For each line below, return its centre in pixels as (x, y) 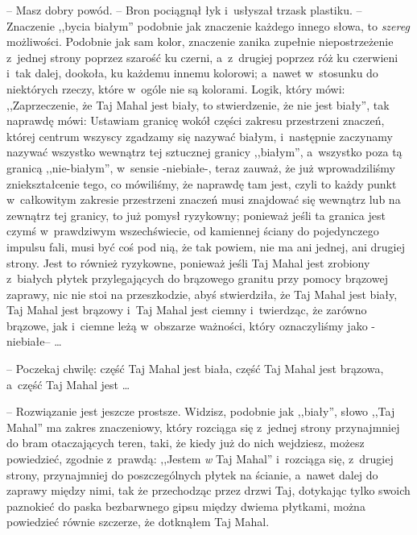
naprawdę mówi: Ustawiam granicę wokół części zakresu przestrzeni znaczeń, (196, 120)
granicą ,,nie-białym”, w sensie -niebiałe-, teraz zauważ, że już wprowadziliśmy (201, 167)
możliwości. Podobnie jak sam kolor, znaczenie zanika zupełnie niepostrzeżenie (200, 41)
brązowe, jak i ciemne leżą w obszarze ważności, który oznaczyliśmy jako (187, 325)
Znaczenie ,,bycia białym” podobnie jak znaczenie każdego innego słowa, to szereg (208, 25)
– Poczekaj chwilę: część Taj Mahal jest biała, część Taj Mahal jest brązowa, (195, 369)
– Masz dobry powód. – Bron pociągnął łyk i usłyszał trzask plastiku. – (184, 10)
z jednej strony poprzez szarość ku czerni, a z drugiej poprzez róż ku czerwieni (202, 57)
